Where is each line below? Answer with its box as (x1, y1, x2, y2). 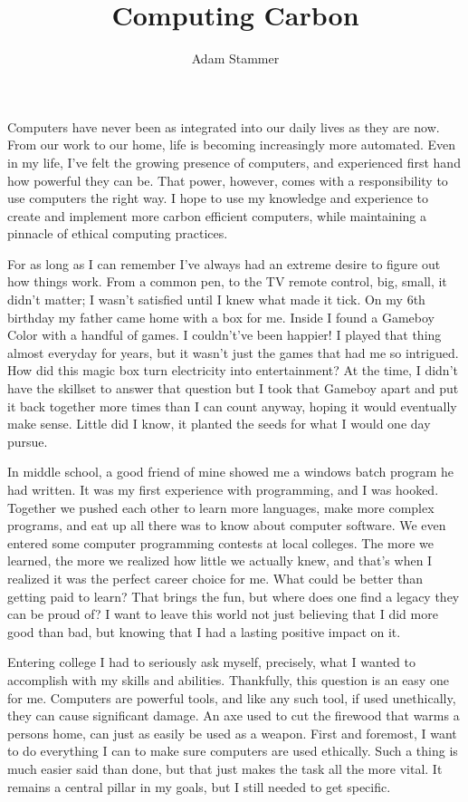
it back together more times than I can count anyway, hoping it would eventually (7, 396, 457, 415)
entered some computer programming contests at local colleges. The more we (7, 533, 434, 552)
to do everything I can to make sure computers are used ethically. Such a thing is (7, 741, 458, 760)
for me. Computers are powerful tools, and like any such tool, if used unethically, (7, 688, 456, 707)
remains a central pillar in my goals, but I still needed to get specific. (7, 777, 391, 796)
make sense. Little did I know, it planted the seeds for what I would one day (7, 414, 431, 433)
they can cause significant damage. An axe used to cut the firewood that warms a (7, 706, 460, 725)
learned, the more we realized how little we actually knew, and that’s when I (7, 551, 433, 570)
